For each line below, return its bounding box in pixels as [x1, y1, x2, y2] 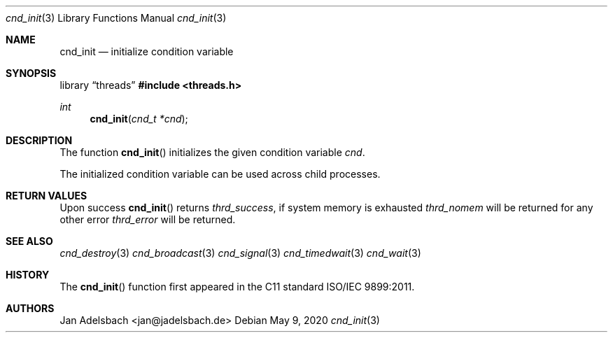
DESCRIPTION [6, 134, 73, 146]
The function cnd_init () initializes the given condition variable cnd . [59, 146, 365, 158]
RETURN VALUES [6, 190, 87, 202]
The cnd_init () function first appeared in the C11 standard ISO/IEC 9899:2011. [59, 281, 415, 293]
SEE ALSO [6, 235, 53, 247]
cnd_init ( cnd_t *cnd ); [90, 113, 188, 125]
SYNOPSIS [6, 67, 57, 79]
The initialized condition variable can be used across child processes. [59, 168, 381, 180]
